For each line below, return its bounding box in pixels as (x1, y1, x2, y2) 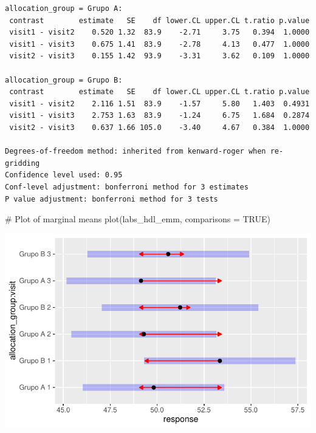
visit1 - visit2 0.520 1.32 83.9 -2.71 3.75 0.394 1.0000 (9, 28, 310, 37)
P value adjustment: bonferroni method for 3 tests (5, 194, 218, 203)
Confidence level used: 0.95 (5, 171, 123, 180)
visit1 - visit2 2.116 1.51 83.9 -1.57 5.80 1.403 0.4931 (9, 99, 310, 108)
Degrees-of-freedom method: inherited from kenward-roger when (5, 147, 266, 156)
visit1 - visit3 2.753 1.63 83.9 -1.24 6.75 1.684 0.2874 (9, 111, 310, 120)
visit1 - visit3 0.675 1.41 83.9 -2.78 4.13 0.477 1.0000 (9, 39, 310, 49)
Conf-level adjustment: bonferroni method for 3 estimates (5, 182, 249, 191)
